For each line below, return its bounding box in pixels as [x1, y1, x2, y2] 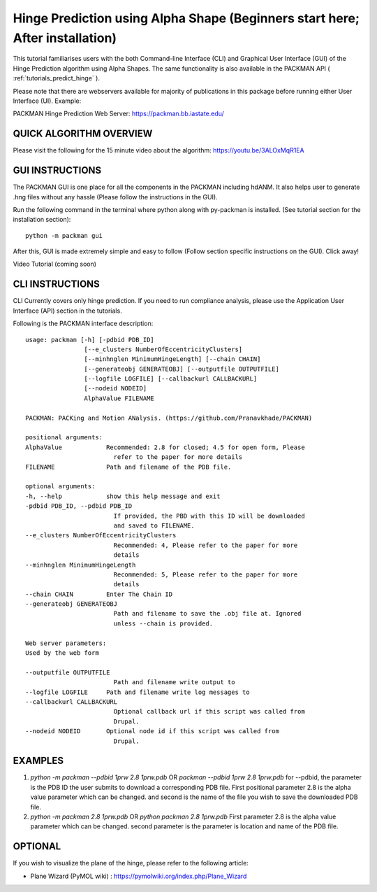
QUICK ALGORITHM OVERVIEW [13, 128, 153, 140]
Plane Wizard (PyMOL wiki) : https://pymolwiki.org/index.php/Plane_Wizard [30, 872, 247, 880]
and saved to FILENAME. [113, 521, 195, 530]
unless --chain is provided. [113, 619, 213, 628]
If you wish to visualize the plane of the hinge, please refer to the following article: [13, 859, 249, 868]
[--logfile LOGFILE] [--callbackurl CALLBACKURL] [84, 375, 258, 383]
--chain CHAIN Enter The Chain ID [25, 590, 173, 598]
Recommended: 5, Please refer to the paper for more [113, 570, 298, 579]
